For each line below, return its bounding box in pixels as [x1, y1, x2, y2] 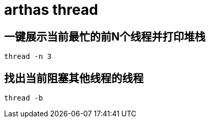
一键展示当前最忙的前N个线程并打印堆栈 [4, 30, 206, 43]
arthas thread [4, 1, 98, 18]
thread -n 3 [4, 52, 52, 61]
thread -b [4, 94, 43, 103]
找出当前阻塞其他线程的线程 [4, 71, 144, 85]
